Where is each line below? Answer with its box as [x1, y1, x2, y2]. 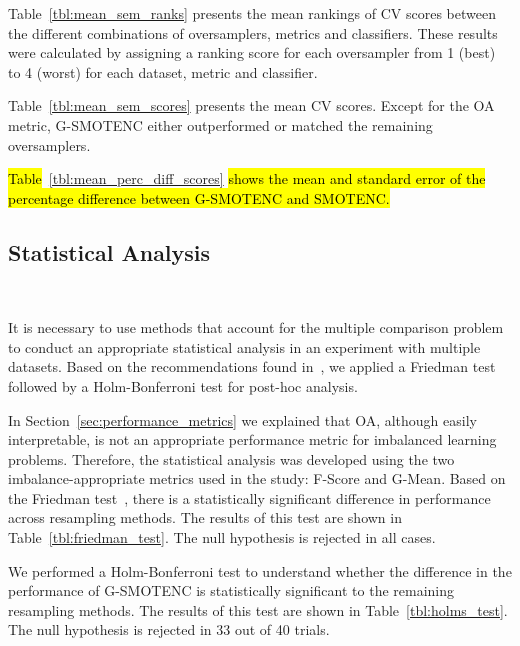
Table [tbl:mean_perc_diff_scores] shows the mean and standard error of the [8, 168, 486, 189]
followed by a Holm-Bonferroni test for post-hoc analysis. [8, 375, 358, 396]
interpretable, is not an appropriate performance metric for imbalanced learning [8, 429, 497, 450]
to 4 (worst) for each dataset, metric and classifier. [8, 61, 318, 82]
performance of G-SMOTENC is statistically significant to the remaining [8, 580, 455, 601]
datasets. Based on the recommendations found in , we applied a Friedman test [8, 356, 496, 377]
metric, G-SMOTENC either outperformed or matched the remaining [8, 114, 433, 135]
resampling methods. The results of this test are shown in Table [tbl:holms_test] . [8, 599, 508, 620]
